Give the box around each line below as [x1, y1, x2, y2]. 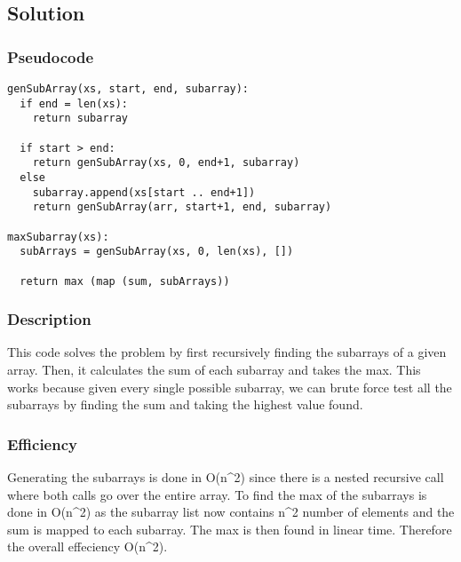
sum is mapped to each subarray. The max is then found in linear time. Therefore [7, 519, 452, 538]
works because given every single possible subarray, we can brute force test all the [7, 377, 452, 396]
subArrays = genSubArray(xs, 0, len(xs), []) [20, 245, 294, 258]
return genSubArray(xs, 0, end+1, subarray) [32, 156, 300, 170]
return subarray [32, 112, 129, 125]
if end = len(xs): [20, 97, 129, 110]
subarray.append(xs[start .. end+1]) [32, 186, 256, 199]
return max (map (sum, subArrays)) [20, 274, 230, 288]
